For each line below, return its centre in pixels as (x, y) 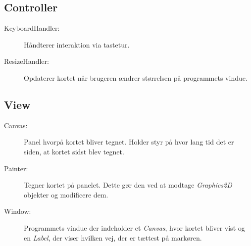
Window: (18, 211)
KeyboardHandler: (32, 28)
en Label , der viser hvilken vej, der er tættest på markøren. (113, 237)
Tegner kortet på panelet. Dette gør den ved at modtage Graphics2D (128, 185)
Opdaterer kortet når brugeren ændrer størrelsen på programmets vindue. (136, 77)
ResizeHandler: (26, 61)
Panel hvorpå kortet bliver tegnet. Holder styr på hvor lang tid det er (129, 142)
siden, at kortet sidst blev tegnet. (74, 151)
